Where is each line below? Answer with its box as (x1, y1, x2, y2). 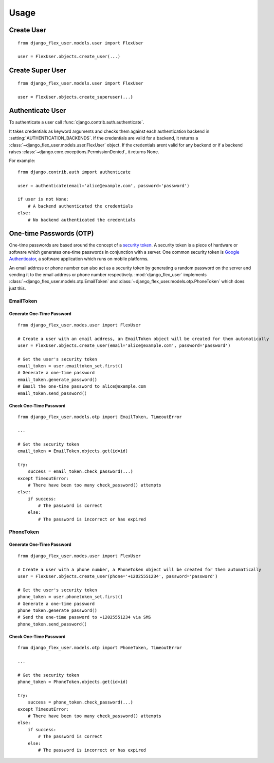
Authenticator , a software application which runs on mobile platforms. (9, 256, 148, 262)
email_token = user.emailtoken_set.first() (18, 363, 123, 369)
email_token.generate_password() (18, 377, 97, 382)
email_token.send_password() (18, 390, 87, 396)
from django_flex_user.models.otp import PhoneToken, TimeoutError (18, 645, 182, 651)
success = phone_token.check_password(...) (27, 700, 133, 705)
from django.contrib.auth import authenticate (18, 169, 131, 175)
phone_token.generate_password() (18, 607, 97, 613)
